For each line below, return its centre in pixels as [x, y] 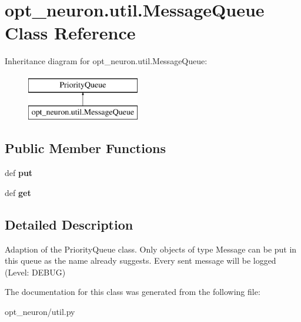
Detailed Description [69, 224]
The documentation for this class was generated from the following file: [133, 292]
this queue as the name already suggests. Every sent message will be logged [141, 260]
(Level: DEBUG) [35, 272]
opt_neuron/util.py [40, 312]
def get [18, 192]
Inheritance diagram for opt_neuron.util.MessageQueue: [106, 61]
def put [19, 173]
